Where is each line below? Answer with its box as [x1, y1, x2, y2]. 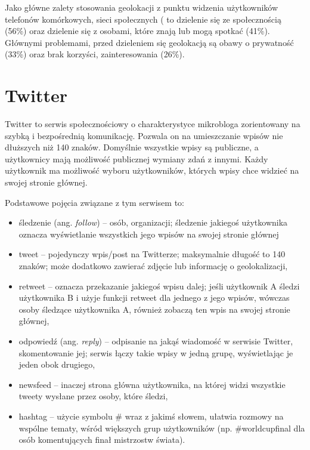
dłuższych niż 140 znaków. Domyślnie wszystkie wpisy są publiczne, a [5, 141, 259, 153]
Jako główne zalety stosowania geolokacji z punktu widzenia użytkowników [5, 1, 278, 13]
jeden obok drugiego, [18, 358, 95, 371]
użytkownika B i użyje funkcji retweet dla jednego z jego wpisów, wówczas [18, 291, 290, 304]
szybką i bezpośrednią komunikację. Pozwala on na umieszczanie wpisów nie [5, 129, 283, 141]
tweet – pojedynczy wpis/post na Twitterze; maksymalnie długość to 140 [18, 248, 286, 260]
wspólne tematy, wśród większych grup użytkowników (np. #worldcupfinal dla [18, 421, 305, 434]
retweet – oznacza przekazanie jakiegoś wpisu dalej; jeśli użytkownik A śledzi [18, 279, 300, 292]
